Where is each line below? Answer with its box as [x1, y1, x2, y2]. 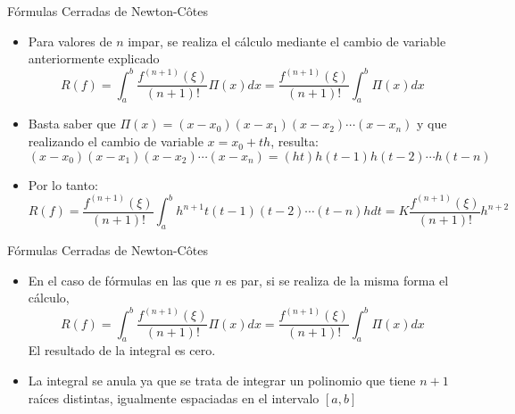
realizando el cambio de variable [28, 132, 204, 151]
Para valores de [28, 31, 112, 50]
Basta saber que [28, 114, 116, 133]
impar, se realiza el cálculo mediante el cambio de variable [128, 31, 446, 50]
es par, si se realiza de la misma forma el [226, 270, 449, 289]
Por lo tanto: [28, 175, 98, 194]
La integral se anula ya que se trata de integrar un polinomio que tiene [28, 371, 416, 390]
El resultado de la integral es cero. [28, 341, 216, 360]
